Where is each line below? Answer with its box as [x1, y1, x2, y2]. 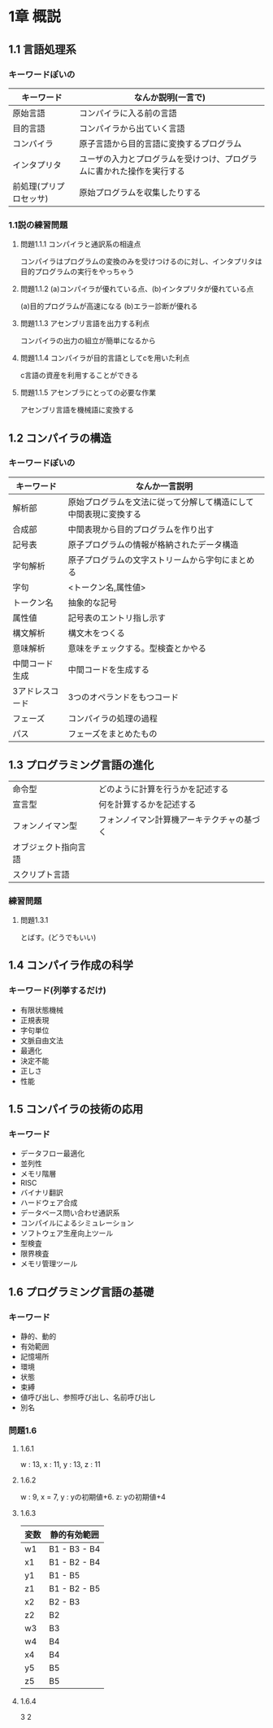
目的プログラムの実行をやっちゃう [19, 267, 135, 276]
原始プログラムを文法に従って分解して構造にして [67, 496, 254, 507]
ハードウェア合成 [19, 1198, 78, 1208]
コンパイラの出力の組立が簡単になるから [19, 336, 156, 346]
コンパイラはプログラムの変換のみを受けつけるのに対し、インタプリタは [19, 257, 262, 267]
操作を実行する [128, 165, 185, 176]
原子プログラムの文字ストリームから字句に [67, 554, 231, 565]
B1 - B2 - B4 [48, 1556, 101, 1568]
